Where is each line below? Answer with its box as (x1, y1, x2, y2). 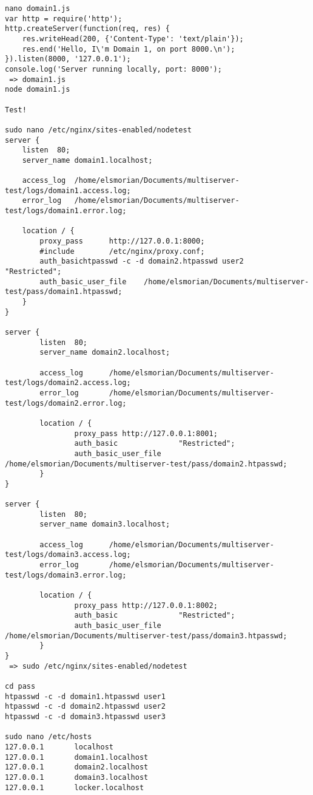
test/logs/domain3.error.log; (5, 570, 127, 579)
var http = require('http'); (5, 14, 123, 23)
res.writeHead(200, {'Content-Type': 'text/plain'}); (22, 34, 244, 43)
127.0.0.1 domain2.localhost (5, 763, 149, 772)
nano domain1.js (5, 4, 70, 13)
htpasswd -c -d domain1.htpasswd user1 (5, 692, 166, 701)
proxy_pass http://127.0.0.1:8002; (74, 601, 218, 610)
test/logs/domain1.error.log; (5, 206, 127, 216)
